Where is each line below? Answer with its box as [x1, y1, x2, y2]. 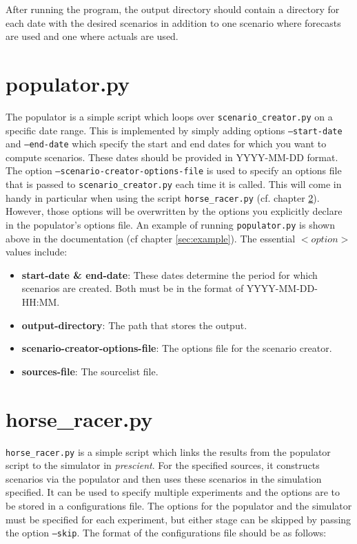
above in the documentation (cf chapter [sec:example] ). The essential [6, 231, 296, 245]
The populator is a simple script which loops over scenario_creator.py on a [6, 109, 333, 123]
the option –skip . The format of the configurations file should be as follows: [6, 525, 327, 540]
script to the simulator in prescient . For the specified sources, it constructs [6, 458, 320, 472]
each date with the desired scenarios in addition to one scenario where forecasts [6, 15, 341, 30]
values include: [6, 244, 68, 259]
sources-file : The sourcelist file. [21, 364, 159, 378]
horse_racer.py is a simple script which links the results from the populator [6, 444, 331, 459]
